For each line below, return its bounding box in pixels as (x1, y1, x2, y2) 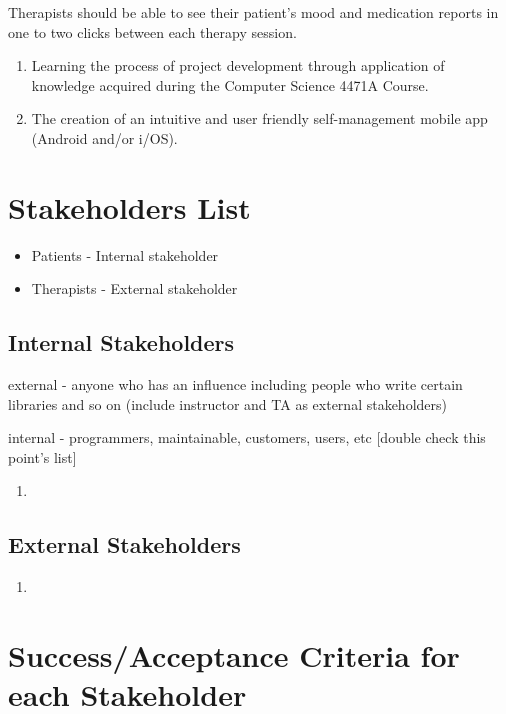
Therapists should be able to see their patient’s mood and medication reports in (8, 2, 499, 22)
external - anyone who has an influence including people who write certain (8, 374, 463, 395)
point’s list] (8, 446, 77, 467)
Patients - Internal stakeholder (31, 244, 219, 265)
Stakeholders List (8, 186, 251, 227)
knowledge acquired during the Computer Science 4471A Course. (31, 74, 429, 95)
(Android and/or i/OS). (31, 127, 178, 148)
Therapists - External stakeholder (31, 278, 238, 299)
